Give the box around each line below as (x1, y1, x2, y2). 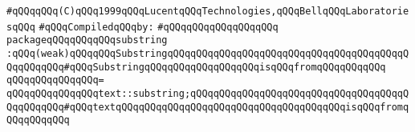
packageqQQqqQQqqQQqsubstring (6, 34, 168, 46)
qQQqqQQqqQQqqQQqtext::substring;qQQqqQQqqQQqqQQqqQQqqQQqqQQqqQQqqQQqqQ (6, 87, 409, 99)
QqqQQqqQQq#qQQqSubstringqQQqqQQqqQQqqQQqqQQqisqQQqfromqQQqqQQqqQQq (6, 61, 386, 73)
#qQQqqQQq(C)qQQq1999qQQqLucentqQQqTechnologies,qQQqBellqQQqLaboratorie (6, 6, 409, 17)
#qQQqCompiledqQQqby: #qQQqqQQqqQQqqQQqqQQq (39, 21, 279, 33)
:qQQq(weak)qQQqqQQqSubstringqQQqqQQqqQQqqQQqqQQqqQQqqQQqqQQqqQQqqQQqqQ (6, 47, 409, 59)
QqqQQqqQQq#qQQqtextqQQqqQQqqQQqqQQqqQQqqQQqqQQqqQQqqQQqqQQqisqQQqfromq (6, 101, 409, 113)
